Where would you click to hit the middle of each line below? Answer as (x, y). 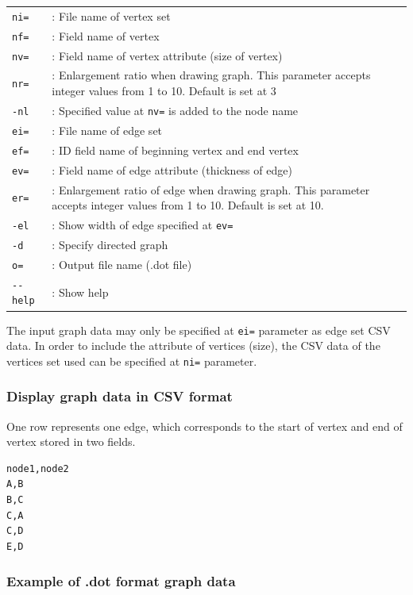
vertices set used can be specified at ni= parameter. (132, 361)
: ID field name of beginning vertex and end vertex (175, 150)
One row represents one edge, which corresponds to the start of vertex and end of (205, 426)
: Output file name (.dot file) (122, 264)
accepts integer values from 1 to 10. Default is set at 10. (188, 205)
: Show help (80, 292)
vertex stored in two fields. (71, 441)
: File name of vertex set (111, 15)
